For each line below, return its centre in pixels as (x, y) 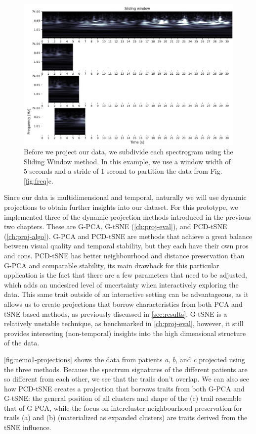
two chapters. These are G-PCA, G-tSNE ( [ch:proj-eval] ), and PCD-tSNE (116, 226)
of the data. (22, 343)
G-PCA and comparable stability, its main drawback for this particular (112, 265)
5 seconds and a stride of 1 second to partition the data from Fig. (123, 171)
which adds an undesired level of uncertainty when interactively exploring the (121, 284)
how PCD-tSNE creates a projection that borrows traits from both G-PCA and (124, 388)
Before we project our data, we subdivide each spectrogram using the (128, 152)
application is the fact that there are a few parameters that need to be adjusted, (126, 275)
